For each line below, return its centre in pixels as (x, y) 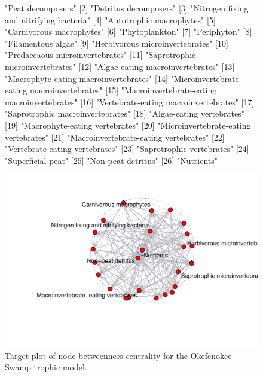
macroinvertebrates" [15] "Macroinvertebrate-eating (123, 90)
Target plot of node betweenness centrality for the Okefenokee (118, 355)
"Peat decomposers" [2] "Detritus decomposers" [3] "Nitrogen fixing (127, 8)
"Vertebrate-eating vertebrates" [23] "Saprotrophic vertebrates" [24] (127, 149)
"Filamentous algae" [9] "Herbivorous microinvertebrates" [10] (117, 43)
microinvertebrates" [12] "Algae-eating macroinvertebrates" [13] (120, 66)
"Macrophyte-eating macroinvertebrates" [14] (86, 78)
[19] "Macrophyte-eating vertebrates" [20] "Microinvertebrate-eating (128, 125)
